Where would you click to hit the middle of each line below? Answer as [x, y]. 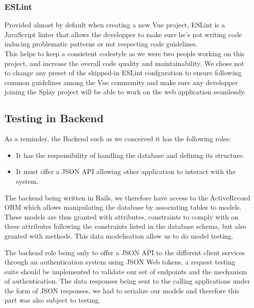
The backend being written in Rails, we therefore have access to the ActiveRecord [127, 197]
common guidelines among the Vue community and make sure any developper [121, 82]
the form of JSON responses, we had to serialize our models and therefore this [122, 290]
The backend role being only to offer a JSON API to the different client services [125, 252]
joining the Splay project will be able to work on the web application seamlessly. [125, 92]
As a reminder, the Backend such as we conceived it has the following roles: [118, 139]
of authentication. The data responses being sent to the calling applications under [127, 281]
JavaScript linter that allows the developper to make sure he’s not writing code [123, 34]
